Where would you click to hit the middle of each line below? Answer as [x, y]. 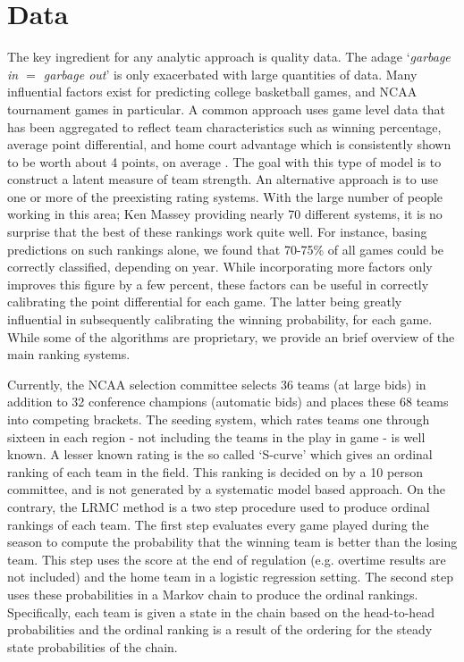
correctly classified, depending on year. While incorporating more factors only [220, 267]
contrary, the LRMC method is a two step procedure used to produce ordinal [219, 506]
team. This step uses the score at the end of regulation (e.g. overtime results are [227, 559]
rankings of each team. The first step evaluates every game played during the [218, 524]
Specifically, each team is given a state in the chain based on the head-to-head [221, 612]
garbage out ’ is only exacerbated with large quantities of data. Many [230, 74]
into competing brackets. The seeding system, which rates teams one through [219, 419]
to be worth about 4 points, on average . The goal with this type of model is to [224, 161]
